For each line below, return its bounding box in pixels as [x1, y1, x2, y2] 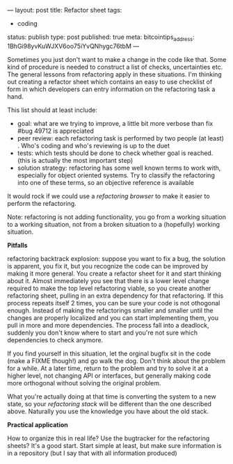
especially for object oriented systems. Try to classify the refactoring [17, 170, 216, 179]
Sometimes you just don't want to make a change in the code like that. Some [7, 55, 227, 63]
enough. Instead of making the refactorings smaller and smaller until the [7, 306, 214, 314]
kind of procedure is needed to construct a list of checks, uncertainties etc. [7, 63, 223, 71]
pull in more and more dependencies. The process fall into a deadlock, [7, 321, 209, 329]
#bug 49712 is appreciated [17, 127, 94, 135]
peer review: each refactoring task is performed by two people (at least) [17, 134, 225, 142]
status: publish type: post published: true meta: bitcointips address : [7, 33, 195, 42]
